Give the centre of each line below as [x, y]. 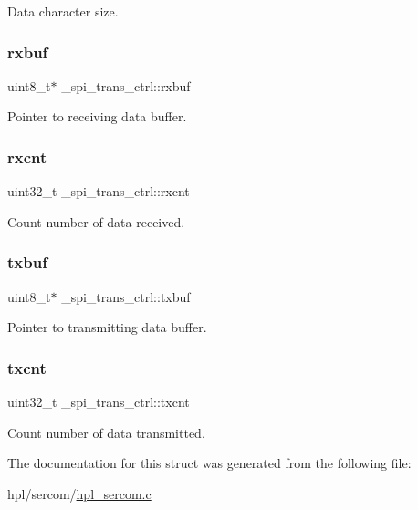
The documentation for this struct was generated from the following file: [209, 463]
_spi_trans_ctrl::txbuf [126, 296]
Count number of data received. [96, 221]
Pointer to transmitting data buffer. [107, 327]
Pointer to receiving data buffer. [97, 116]
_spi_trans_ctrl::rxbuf [126, 85]
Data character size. [63, 11]
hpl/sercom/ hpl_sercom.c [79, 493]
